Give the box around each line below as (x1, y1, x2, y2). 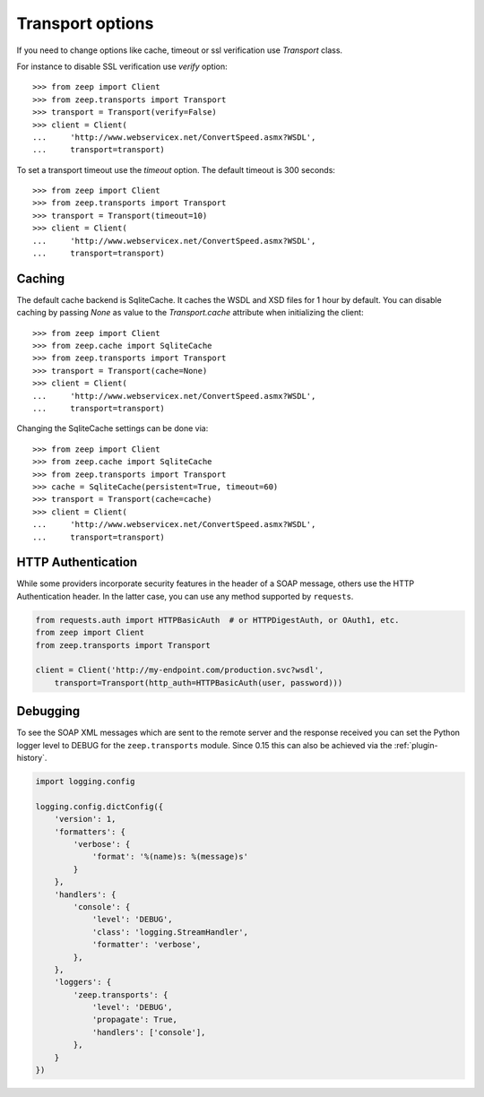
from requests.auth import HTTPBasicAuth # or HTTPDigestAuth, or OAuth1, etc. (35, 615, 400, 625)
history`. (16, 753, 48, 764)
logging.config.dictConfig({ (35, 801, 164, 811)
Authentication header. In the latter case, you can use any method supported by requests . (16, 591, 354, 601)
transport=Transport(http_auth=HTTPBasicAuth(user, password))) (54, 678, 343, 687)
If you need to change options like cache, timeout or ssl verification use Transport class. (16, 45, 343, 56)
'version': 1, (54, 814, 117, 825)
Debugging (16, 704, 81, 719)
